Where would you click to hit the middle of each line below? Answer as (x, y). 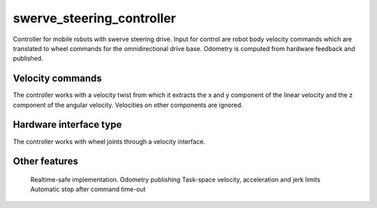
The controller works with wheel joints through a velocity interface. (109, 141)
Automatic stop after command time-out (88, 189)
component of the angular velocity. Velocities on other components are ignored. (128, 105)
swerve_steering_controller (94, 18)
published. (28, 59)
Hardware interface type (67, 125)
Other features (45, 162)
